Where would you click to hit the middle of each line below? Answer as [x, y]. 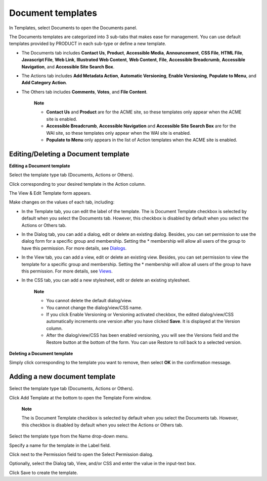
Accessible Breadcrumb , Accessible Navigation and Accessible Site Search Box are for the [141, 126]
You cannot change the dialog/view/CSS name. [94, 308]
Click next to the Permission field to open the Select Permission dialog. [81, 454]
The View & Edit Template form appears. [50, 193]
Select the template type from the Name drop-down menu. [69, 436]
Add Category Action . [44, 83]
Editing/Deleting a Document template [69, 154]
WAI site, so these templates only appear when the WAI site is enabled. [119, 133]
